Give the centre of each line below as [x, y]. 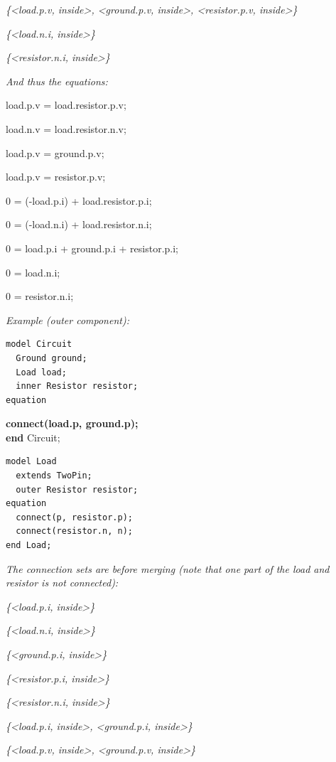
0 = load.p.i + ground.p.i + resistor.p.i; [92, 248]
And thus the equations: [57, 81]
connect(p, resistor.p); [74, 517]
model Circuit [39, 344]
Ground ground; [52, 358]
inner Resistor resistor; [77, 386]
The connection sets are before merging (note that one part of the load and [168, 568]
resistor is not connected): [62, 583]
